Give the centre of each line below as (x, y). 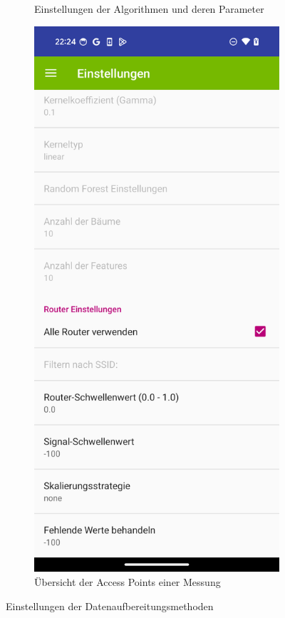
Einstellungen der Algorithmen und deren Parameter (149, 9)
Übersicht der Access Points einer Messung (128, 581)
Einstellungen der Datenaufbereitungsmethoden (110, 606)
